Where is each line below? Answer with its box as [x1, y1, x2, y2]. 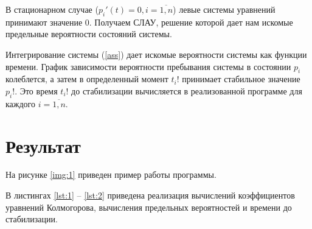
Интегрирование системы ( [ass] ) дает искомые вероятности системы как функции [5, 48, 307, 60]
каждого [5, 97, 35, 110]
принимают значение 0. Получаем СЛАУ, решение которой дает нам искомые [5, 15, 293, 28]
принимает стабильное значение [182, 72, 300, 85]
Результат [5, 133, 81, 158]
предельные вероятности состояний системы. [5, 27, 172, 40]
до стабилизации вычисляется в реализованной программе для [71, 84, 302, 97]
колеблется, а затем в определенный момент [5, 72, 168, 85]
